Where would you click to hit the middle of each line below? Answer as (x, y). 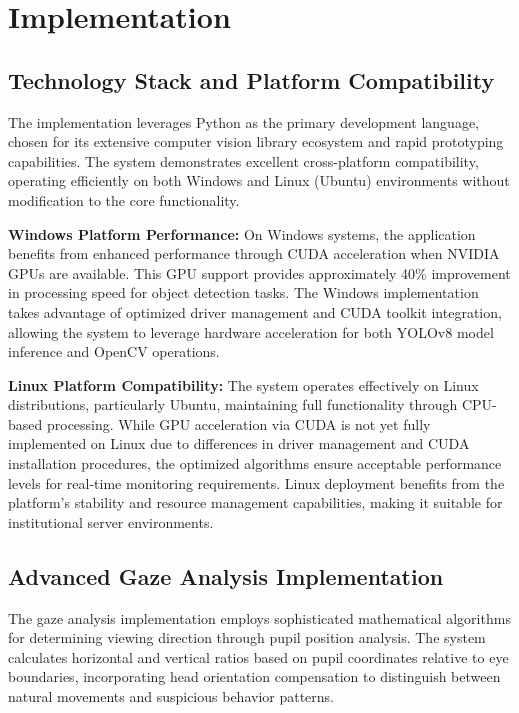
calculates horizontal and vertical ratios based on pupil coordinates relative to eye (258, 656)
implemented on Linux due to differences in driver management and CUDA (239, 443)
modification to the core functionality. (124, 199)
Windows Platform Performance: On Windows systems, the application (242, 233)
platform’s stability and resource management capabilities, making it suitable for (255, 502)
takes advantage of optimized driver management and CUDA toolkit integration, (255, 311)
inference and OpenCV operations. (114, 351)
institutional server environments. (111, 521)
